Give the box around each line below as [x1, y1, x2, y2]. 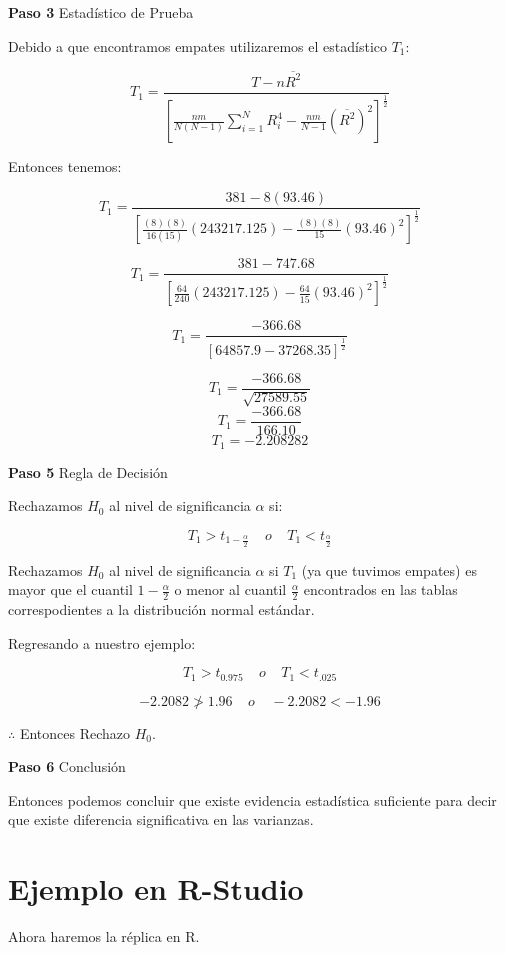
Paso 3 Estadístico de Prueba [8, 2, 194, 22]
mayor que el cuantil [8, 579, 133, 600]
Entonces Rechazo [19, 722, 131, 743]
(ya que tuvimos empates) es [301, 559, 477, 580]
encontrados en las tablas [303, 579, 458, 600]
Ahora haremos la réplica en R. [8, 926, 200, 947]
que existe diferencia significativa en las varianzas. [8, 809, 314, 830]
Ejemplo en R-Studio [8, 868, 304, 909]
